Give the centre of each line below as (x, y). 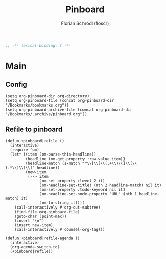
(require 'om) (25, 150)
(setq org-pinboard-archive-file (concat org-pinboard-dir (69, 110)
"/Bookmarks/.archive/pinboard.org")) (46, 114)
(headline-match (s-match (53, 163)
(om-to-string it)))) (62, 203)
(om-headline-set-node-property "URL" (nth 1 (88, 194)
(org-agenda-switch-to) (35, 247)
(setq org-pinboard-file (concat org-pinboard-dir (60, 100)
